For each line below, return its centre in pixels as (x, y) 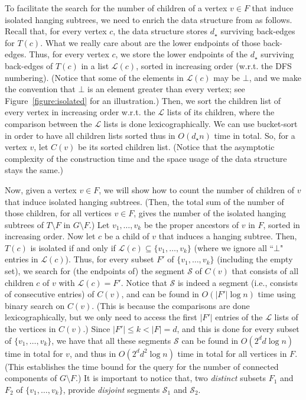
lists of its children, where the (221, 112)
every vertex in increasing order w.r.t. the (80, 112)
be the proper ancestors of (191, 224)
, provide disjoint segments (111, 389)
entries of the (239, 317)
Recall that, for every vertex (56, 31)
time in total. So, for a (255, 135)
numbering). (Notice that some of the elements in (94, 77)
